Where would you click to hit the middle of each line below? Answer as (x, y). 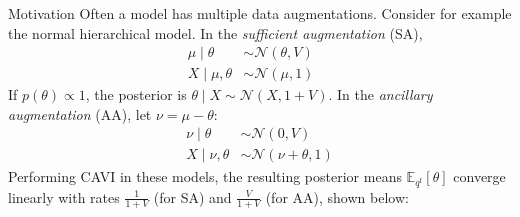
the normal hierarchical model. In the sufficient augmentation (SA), (215, 32)
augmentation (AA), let (80, 113)
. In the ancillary (380, 94)
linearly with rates (64, 196)
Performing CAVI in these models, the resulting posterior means (205, 175)
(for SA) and (192, 196)
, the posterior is (136, 94)
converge (479, 175)
